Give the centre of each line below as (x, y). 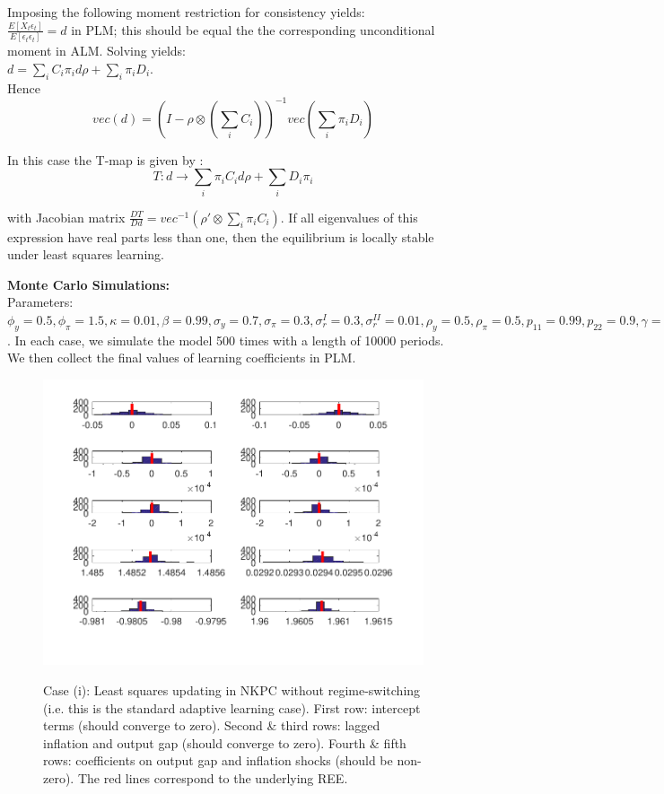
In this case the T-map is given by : (105, 159)
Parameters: (40, 302)
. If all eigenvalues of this (349, 217)
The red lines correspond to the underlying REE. (213, 777)
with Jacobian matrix (66, 217)
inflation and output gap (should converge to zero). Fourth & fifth (225, 742)
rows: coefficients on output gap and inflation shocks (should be (218, 760)
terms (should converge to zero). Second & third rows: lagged (212, 725)
